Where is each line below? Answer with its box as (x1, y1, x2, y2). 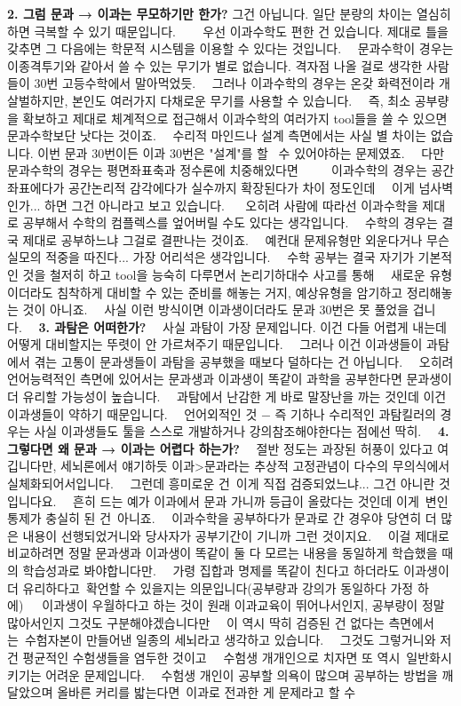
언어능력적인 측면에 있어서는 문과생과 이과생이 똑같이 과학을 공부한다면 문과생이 (7, 369, 452, 388)
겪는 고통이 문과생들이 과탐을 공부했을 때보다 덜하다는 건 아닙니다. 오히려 (34, 352, 454, 370)
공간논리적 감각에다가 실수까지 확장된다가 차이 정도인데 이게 (68, 178, 415, 196)
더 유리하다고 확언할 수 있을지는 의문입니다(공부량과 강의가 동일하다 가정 (7, 578, 414, 597)
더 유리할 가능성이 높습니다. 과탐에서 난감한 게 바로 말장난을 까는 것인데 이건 (7, 387, 447, 406)
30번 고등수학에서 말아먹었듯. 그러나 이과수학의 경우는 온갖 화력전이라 (34, 74, 435, 92)
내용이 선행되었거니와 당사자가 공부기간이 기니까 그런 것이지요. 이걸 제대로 (22, 526, 449, 544)
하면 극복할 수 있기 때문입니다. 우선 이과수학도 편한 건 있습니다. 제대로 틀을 (7, 21, 449, 40)
